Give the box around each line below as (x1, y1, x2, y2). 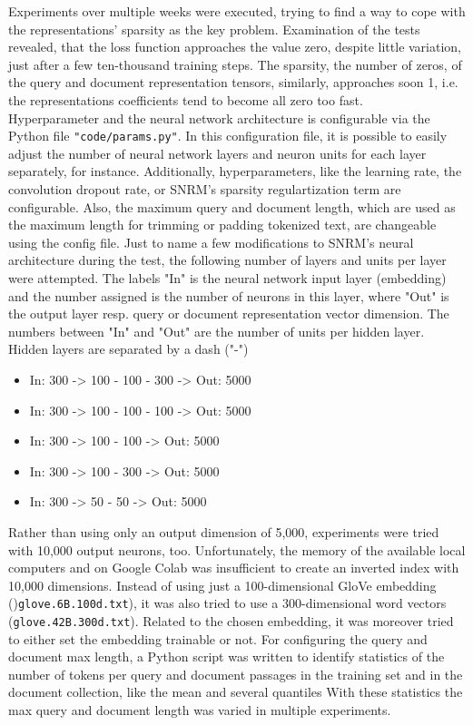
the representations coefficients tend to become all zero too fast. (8, 90, 363, 109)
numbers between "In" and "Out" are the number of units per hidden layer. (8, 321, 425, 340)
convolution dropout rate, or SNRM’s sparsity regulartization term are (8, 180, 401, 198)
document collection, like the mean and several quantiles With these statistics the (8, 682, 463, 701)
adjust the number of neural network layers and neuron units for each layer (8, 143, 427, 162)
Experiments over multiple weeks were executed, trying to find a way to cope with (8, 2, 466, 20)
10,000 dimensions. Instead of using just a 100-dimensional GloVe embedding (8, 575, 437, 594)
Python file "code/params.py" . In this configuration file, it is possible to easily (8, 126, 448, 145)
